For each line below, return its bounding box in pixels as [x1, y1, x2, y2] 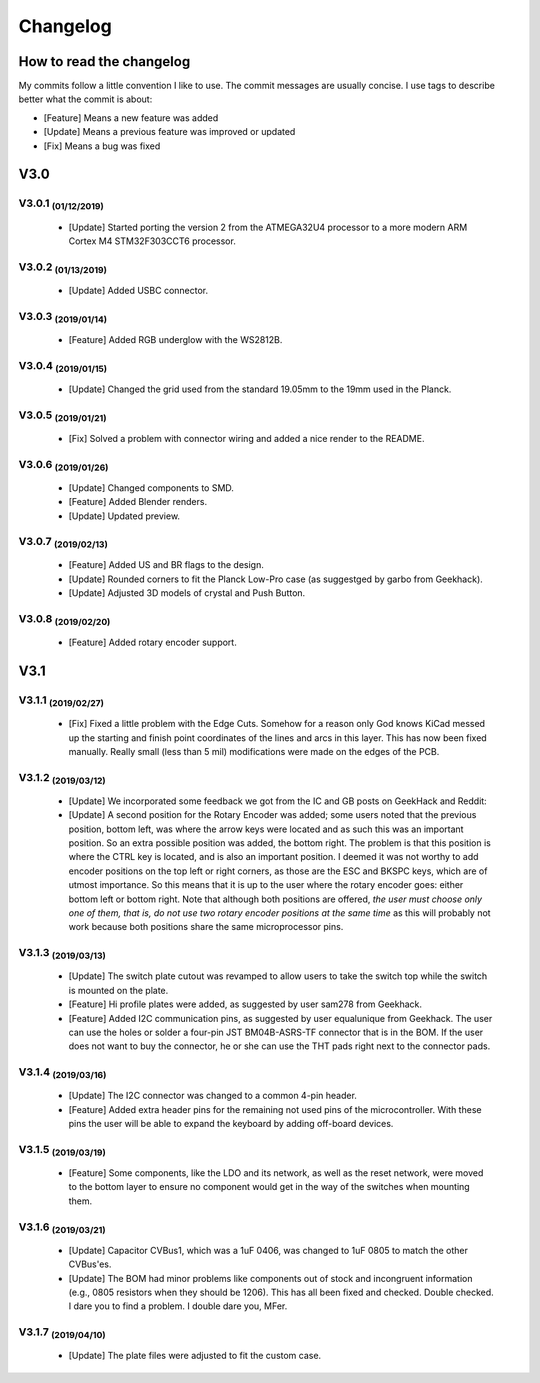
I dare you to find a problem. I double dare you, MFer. [68, 1300, 288, 1312]
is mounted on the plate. [68, 984, 169, 996]
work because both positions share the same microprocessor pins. [68, 921, 344, 933]
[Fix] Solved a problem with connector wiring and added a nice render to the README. [68, 432, 425, 444]
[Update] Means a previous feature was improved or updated [43, 126, 296, 138]
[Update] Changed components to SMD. [68, 481, 235, 494]
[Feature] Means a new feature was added [43, 111, 219, 124]
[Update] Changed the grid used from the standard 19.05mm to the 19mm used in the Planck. [68, 383, 452, 395]
